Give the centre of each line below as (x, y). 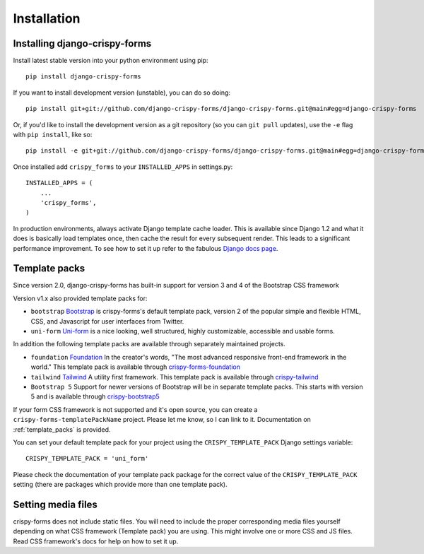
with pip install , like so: (53, 135)
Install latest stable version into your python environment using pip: (111, 61)
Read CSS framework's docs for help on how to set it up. (96, 541)
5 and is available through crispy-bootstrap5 (95, 396)
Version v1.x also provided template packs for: (80, 298)
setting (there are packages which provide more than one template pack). (120, 485)
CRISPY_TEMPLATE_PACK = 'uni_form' (87, 459)
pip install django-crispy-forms (83, 77)
